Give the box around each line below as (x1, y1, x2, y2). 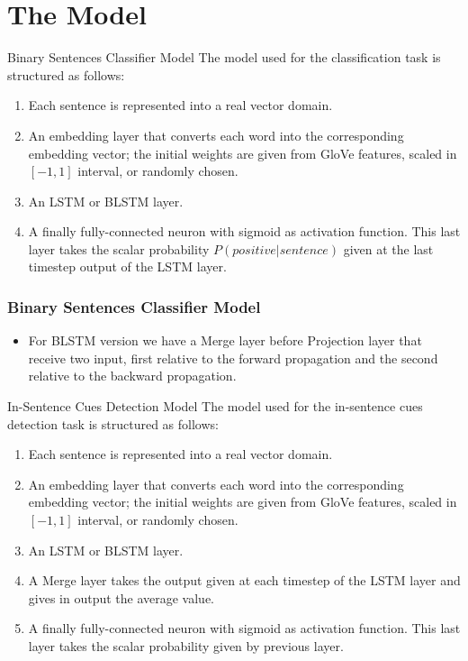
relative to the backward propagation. (28, 366, 237, 385)
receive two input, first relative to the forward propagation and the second (28, 348, 438, 367)
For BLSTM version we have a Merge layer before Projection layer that (28, 331, 422, 350)
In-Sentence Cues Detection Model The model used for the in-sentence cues (7, 397, 423, 416)
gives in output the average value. (28, 588, 215, 607)
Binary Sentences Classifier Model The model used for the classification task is (7, 48, 441, 67)
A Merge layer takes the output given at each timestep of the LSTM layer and (28, 571, 461, 590)
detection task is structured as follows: (7, 414, 219, 433)
